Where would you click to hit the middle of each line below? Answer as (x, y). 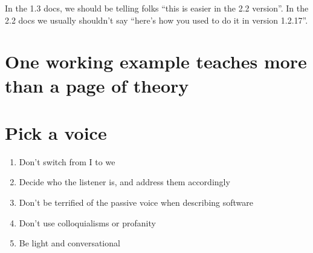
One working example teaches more (156, 61)
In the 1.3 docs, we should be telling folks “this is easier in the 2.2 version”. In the (157, 8)
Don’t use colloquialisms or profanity (87, 222)
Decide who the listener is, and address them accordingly (124, 182)
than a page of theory (97, 85)
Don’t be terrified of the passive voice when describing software (136, 202)
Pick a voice (56, 132)
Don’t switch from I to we (67, 161)
